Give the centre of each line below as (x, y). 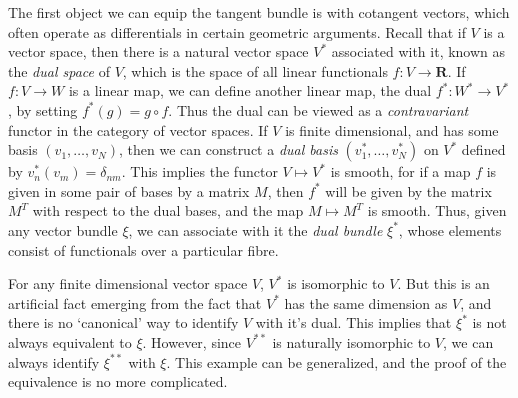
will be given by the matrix (408, 190)
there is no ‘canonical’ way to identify (123, 322)
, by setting (43, 109)
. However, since (192, 341)
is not (489, 322)
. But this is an (443, 283)
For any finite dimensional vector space (128, 283)
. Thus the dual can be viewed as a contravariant (318, 109)
